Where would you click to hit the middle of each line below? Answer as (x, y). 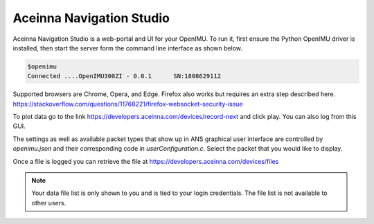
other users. (49, 203)
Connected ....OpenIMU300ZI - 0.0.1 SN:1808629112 (124, 76)
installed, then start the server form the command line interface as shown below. (127, 48)
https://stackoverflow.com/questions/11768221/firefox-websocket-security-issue (128, 104)
